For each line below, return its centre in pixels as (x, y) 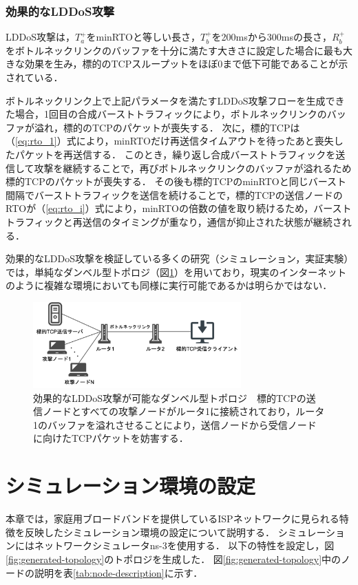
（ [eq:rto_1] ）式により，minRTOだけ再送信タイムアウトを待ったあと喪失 (170, 141)
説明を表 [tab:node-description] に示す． (118, 572)
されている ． (34, 77)
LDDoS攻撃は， (40, 37)
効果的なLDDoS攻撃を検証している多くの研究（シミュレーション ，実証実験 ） (177, 258)
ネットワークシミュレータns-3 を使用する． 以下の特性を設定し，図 (184, 545)
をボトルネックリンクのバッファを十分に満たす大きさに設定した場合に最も (174, 50)
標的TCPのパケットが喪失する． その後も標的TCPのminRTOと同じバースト (176, 181)
